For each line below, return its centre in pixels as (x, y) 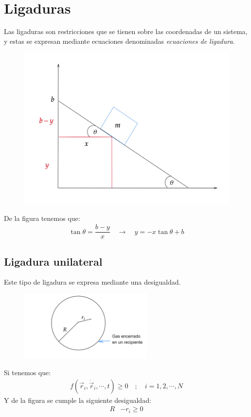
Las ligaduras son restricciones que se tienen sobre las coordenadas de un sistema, (126, 31)
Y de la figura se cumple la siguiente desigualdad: (78, 400)
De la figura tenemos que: (42, 218)
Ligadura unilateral (53, 261)
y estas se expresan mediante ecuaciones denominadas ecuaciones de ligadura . (119, 41)
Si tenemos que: (27, 372)
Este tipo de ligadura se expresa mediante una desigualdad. (92, 281)
